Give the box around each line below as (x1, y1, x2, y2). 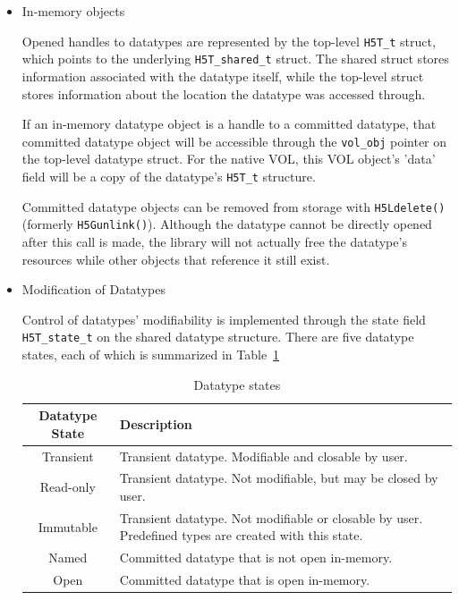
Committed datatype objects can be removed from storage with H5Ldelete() (21, 197, 446, 215)
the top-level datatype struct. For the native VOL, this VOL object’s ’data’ (21, 149, 436, 168)
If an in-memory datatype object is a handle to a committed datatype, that (21, 114, 437, 133)
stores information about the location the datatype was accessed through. (21, 84, 426, 103)
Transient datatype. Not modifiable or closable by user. (119, 508, 423, 527)
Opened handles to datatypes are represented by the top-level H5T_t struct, (21, 31, 436, 50)
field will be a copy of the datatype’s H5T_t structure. (21, 166, 316, 185)
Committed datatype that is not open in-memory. (119, 548, 393, 567)
